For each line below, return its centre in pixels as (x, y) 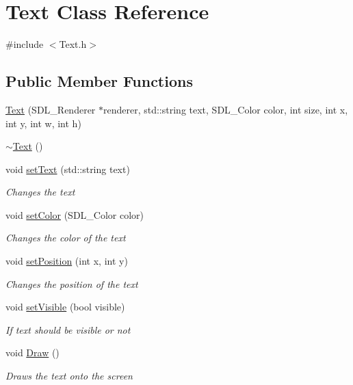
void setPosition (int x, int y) (67, 261)
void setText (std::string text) (68, 169)
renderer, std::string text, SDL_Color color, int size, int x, (226, 109)
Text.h (73, 44)
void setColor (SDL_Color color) (75, 214)
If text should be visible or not (68, 329)
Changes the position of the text (72, 283)
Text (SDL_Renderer (51, 109)
